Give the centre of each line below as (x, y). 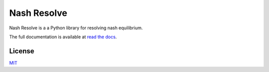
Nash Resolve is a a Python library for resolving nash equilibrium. (76, 28)
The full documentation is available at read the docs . (63, 37)
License (22, 51)
